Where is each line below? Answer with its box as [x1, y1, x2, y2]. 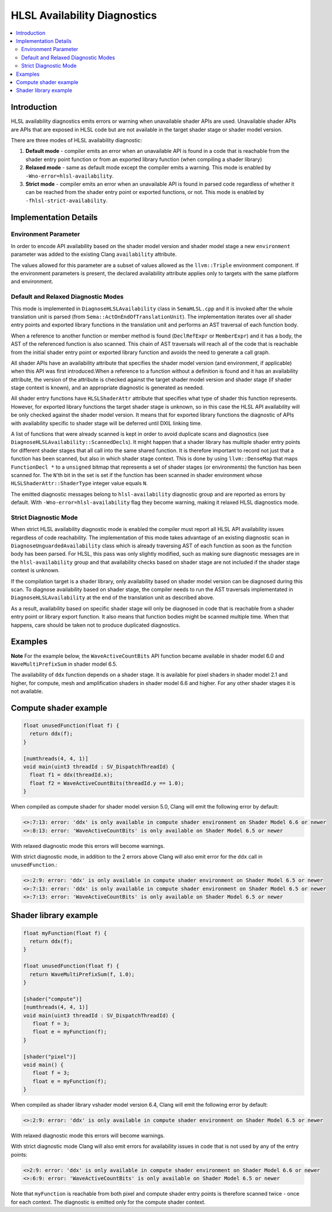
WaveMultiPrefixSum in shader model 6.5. [11, 660, 117, 667]
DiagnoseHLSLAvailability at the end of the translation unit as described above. [11, 594, 215, 601]
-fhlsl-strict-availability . [25, 197, 108, 204]
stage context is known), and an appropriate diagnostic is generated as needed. [11, 384, 205, 391]
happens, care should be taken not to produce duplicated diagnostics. [11, 621, 181, 629]
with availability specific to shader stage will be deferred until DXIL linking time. [11, 419, 202, 426]
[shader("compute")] [23, 996, 82, 1002]
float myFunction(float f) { [23, 930, 107, 936]
